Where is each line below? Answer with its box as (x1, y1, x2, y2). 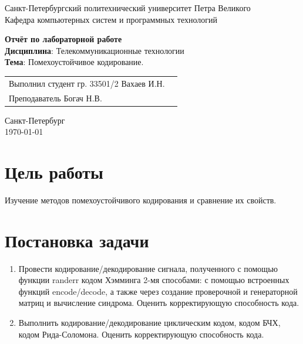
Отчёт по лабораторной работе (5, 33, 122, 45)
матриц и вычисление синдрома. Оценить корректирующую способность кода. (18, 297, 299, 309)
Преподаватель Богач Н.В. (9, 91, 102, 104)
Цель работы (5, 160, 103, 184)
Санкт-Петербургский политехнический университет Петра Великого (5, 2, 251, 13)
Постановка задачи (5, 228, 149, 252)
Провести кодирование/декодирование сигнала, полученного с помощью (18, 262, 278, 274)
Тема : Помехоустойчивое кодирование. (5, 56, 144, 68)
